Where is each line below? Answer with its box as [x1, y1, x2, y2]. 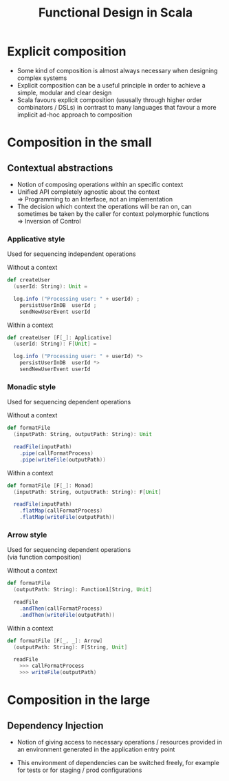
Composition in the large [7, 692, 151, 708]
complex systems [17, 74, 67, 82]
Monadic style [7, 382, 56, 391]
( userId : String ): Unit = [13, 283, 88, 290]
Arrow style [7, 530, 47, 540]
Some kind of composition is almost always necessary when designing [17, 66, 218, 75]
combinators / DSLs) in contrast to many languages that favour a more [17, 103, 217, 111]
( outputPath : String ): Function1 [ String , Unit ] [13, 586, 153, 593]
